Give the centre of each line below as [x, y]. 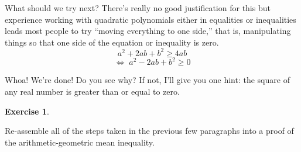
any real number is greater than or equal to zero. [92, 91]
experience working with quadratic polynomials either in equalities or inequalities [150, 19]
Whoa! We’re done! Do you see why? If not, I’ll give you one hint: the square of [147, 80]
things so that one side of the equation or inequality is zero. [112, 42]
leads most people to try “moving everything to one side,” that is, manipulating [148, 31]
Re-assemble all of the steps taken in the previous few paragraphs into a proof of [149, 131]
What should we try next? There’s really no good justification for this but [138, 8]
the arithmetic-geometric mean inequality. [80, 142]
